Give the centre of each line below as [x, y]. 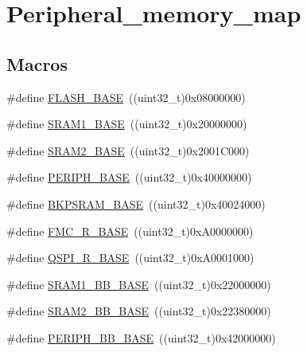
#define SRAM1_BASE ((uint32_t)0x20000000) [127, 124]
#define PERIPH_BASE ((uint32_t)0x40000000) [129, 177]
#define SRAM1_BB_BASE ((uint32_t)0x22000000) [139, 284]
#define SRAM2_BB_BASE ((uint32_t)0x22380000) [139, 311]
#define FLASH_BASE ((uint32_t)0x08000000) [126, 97]
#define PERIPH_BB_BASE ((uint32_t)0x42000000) [141, 337]
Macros [37, 63]
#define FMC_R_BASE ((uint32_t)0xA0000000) [130, 231]
